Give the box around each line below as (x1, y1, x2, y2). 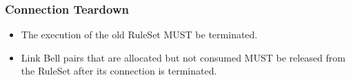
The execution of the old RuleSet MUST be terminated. (21, 27, 258, 42)
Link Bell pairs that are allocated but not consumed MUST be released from (21, 50, 345, 64)
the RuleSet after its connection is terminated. (21, 64, 217, 78)
